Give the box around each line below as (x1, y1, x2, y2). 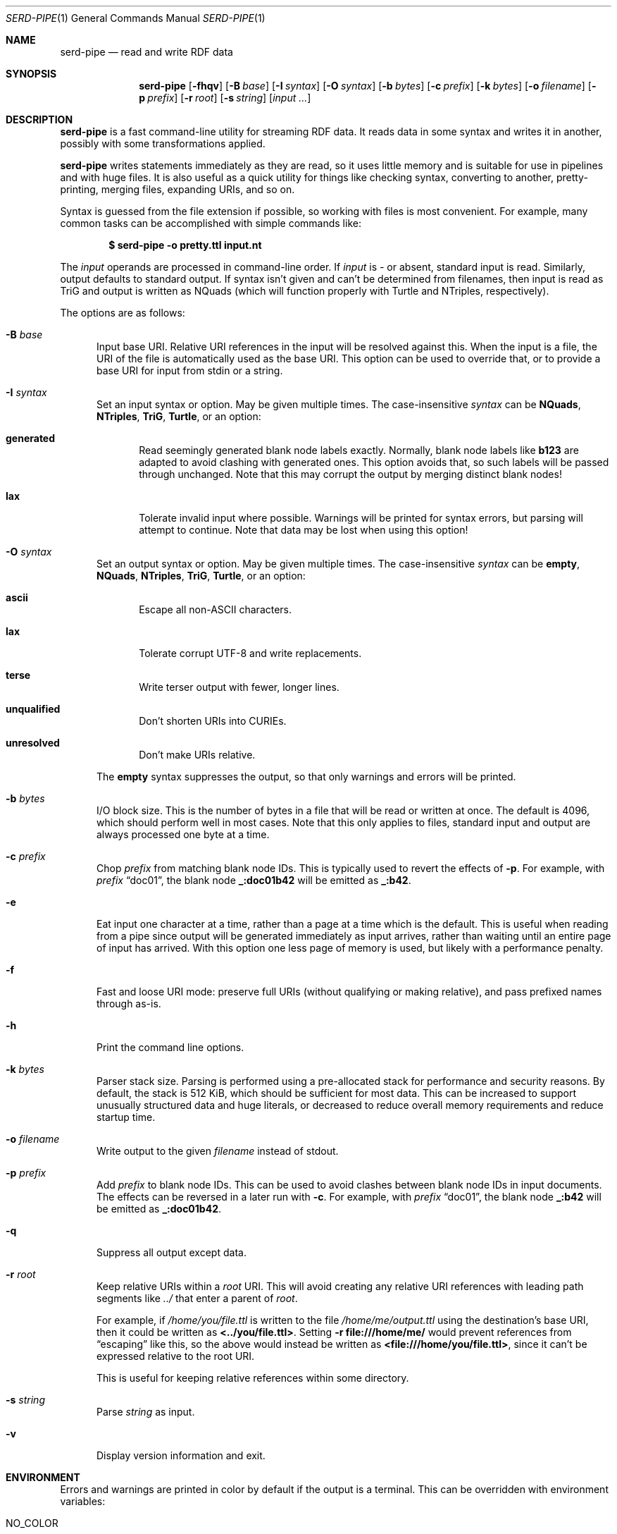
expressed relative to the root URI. (96, 1350, 255, 1362)
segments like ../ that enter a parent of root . (96, 1292, 298, 1304)
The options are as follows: (60, 307, 185, 319)
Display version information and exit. (96, 1449, 266, 1461)
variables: (60, 1495, 106, 1507)
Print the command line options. (96, 1041, 244, 1053)
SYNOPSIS (6, 68, 57, 80)
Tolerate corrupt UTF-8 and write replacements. (139, 647, 362, 659)
